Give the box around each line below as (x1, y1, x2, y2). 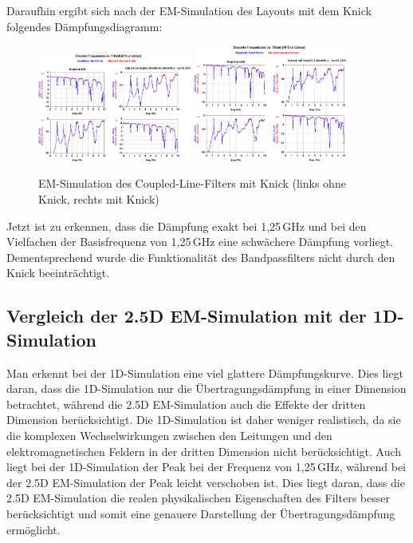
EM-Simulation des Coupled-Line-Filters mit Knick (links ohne (38, 175, 346, 192)
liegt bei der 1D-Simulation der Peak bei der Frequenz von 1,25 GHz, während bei (6, 458, 407, 475)
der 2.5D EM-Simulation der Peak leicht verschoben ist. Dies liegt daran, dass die (6, 474, 405, 490)
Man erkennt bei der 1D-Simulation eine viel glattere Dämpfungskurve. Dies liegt (6, 364, 403, 381)
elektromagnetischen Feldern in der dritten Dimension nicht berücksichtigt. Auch (6, 442, 402, 459)
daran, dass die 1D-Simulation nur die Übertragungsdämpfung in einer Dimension (6, 380, 407, 397)
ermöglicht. (6, 521, 61, 537)
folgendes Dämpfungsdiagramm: (6, 18, 163, 34)
